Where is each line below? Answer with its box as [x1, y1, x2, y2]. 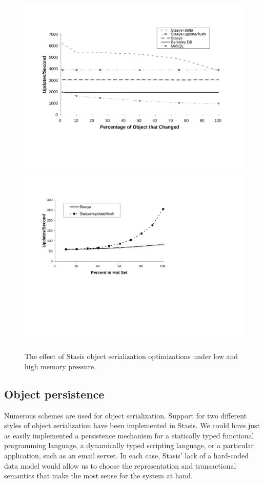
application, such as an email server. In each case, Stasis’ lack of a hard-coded [4, 450, 249, 460]
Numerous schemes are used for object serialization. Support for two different [4, 410, 247, 420]
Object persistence [4, 386, 105, 402]
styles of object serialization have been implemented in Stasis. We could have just [4, 420, 260, 431]
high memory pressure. [25, 361, 96, 371]
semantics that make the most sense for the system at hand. [4, 470, 193, 481]
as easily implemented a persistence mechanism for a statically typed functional [4, 430, 254, 440]
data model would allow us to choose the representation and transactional [4, 460, 236, 471]
